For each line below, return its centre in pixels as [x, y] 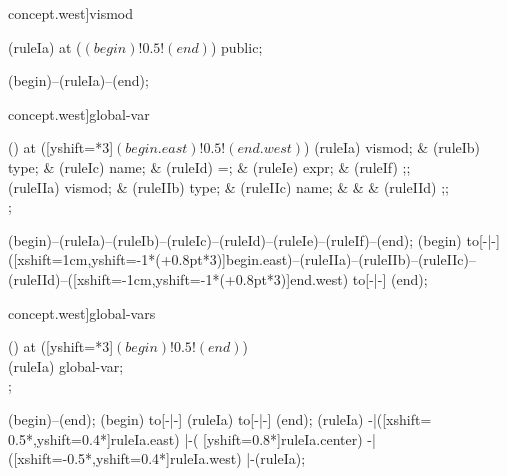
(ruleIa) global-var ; [66, 365]
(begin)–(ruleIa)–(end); [78, 80]
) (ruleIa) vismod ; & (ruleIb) [392, 147]
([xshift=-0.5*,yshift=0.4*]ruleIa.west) [125, 458]
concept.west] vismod [70, 13]
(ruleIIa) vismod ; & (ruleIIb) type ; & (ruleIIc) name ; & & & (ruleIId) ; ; [228, 186]
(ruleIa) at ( [45, 46]
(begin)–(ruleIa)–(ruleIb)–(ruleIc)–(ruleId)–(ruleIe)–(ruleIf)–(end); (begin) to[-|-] [254, 239]
